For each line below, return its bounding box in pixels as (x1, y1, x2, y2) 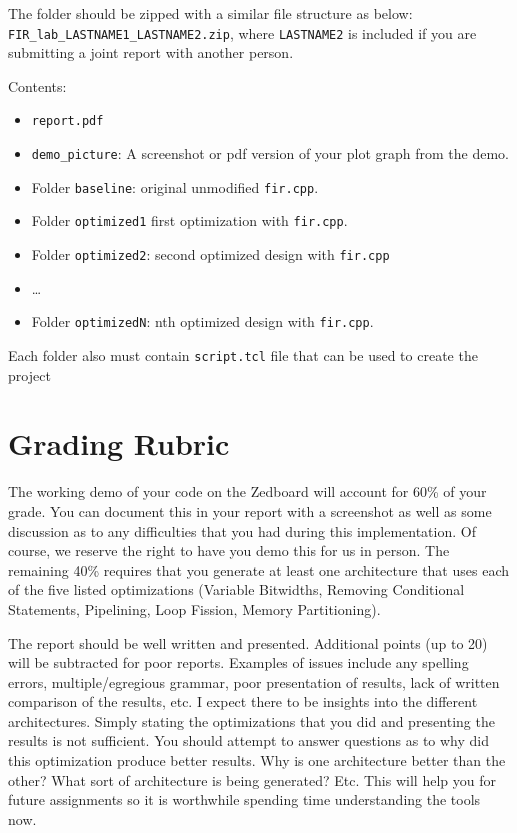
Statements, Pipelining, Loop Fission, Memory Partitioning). (8, 598, 381, 619)
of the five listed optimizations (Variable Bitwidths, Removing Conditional (8, 579, 465, 600)
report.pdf (31, 114, 104, 129)
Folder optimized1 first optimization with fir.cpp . (31, 210, 348, 231)
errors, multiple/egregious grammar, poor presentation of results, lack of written (8, 671, 500, 692)
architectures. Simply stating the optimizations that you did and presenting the (8, 710, 495, 731)
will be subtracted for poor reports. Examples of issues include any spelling (8, 652, 469, 673)
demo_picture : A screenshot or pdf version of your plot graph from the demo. (31, 143, 510, 164)
